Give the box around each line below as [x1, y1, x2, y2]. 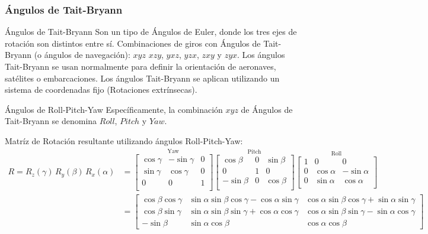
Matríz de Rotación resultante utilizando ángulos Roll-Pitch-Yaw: [5, 134, 243, 147]
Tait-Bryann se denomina [5, 115, 97, 127]
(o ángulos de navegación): [34, 48, 130, 61]
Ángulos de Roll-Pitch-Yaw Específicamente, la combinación [5, 103, 223, 115]
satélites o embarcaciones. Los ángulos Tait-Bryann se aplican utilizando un [5, 71, 280, 84]
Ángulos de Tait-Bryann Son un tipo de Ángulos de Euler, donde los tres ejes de [5, 25, 297, 38]
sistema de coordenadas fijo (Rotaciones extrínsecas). [5, 83, 197, 96]
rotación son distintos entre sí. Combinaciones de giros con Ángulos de [5, 37, 261, 49]
